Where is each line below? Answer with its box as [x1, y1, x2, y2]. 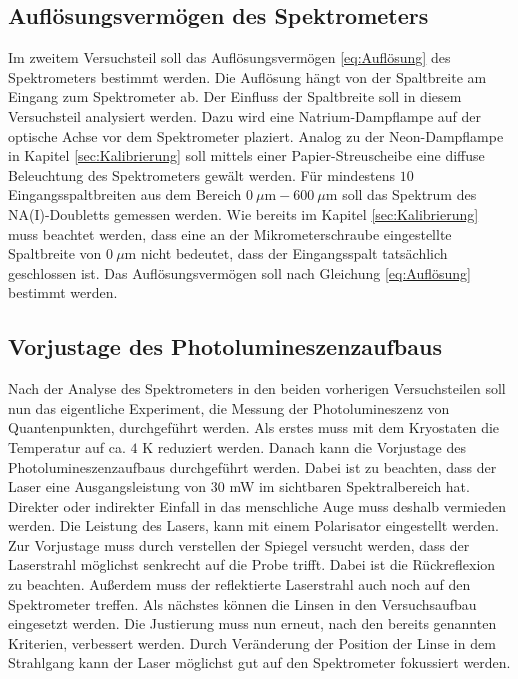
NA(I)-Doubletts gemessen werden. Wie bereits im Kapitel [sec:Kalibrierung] [8, 203, 479, 224]
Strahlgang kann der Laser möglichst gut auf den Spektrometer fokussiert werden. [8, 652, 511, 673]
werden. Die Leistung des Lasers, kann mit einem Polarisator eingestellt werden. [8, 515, 500, 536]
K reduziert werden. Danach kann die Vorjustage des [142, 436, 466, 457]
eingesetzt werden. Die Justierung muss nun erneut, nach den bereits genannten [8, 613, 497, 634]
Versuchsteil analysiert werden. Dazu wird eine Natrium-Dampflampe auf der [8, 105, 481, 126]
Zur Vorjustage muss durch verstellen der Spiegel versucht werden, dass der [8, 534, 470, 555]
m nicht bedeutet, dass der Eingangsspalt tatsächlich [124, 243, 448, 264]
